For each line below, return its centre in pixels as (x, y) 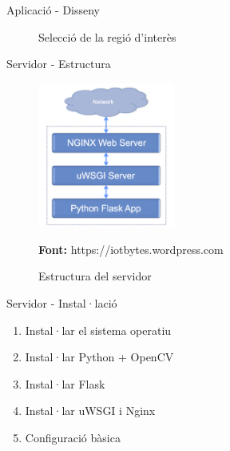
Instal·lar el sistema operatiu (98, 330)
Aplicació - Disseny (53, 10)
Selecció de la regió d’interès (107, 36)
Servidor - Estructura (59, 64)
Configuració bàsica (73, 437)
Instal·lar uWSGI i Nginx (90, 411)
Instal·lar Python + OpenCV (99, 357)
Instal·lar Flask (65, 383)
